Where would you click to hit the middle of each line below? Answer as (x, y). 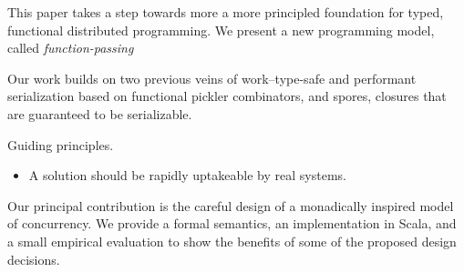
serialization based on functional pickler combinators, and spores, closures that (227, 96)
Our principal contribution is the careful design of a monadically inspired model (231, 205)
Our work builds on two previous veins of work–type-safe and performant (212, 78)
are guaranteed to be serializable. (100, 113)
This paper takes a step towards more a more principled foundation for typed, (226, 12)
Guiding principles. (61, 144)
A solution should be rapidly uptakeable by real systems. (187, 175)
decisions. (34, 259)
